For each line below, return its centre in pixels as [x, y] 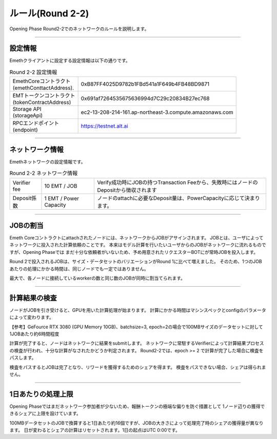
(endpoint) [25, 130]
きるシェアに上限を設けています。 [45, 413]
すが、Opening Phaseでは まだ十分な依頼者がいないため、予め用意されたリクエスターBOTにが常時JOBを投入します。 [134, 252]
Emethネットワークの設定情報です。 [47, 162]
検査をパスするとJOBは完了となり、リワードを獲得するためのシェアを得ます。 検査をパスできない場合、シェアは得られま [138, 367]
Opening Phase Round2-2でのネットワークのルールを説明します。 [79, 29]
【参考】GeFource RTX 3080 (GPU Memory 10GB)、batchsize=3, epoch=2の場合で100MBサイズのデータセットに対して [136, 327]
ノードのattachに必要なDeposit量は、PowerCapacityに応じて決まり [179, 198]
